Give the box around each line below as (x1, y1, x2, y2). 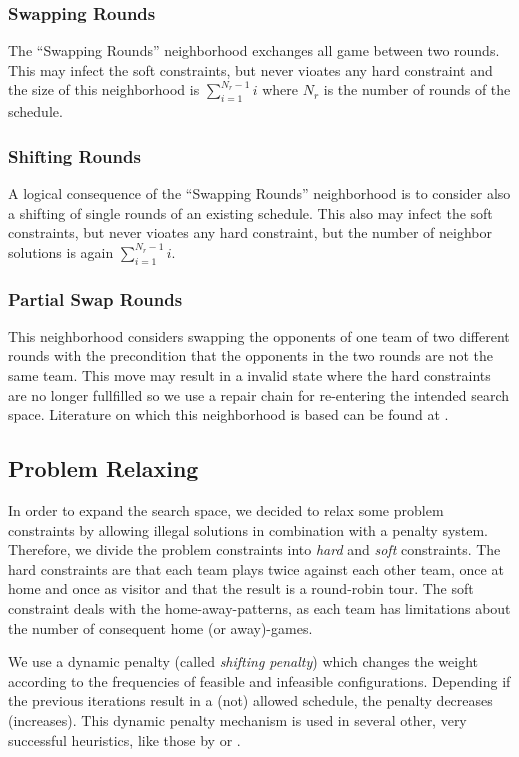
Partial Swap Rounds (8, 286, 183, 311)
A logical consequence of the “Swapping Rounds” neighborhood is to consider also (8, 183, 511, 204)
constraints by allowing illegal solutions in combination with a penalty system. (8, 519, 489, 540)
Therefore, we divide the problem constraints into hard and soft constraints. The (8, 539, 501, 560)
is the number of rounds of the (323, 79, 511, 100)
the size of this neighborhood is (8, 79, 200, 100)
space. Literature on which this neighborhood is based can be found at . (8, 404, 449, 425)
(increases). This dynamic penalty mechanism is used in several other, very (8, 709, 467, 730)
